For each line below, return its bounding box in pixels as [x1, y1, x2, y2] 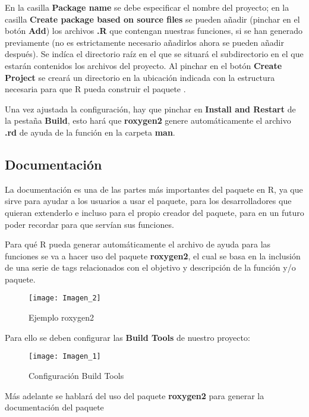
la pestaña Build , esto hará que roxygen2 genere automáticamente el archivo [5, 114, 291, 127]
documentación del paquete [5, 401, 104, 413]
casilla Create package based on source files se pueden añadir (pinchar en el [5, 12, 300, 25]
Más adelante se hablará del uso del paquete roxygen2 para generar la [5, 389, 264, 402]
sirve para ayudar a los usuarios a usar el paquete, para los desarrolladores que [5, 195, 292, 207]
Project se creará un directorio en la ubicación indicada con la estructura [5, 71, 275, 83]
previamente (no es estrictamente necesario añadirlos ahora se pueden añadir [5, 36, 284, 48]
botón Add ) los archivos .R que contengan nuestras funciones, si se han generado [5, 24, 303, 37]
